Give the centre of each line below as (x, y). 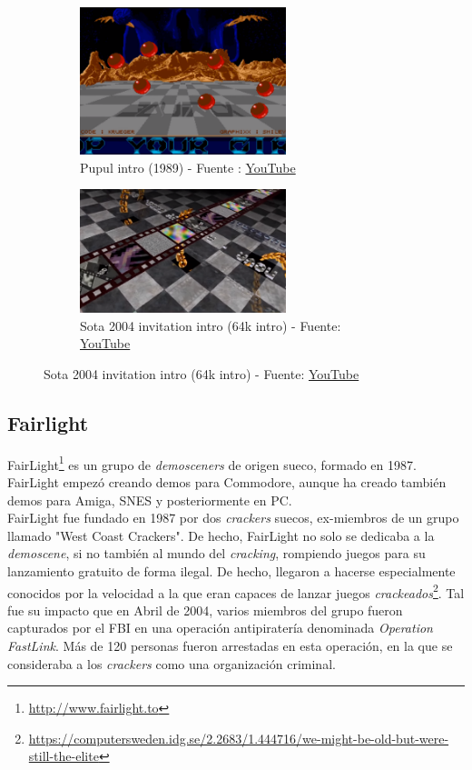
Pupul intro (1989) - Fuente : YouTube (188, 167)
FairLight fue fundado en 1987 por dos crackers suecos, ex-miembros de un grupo (233, 518)
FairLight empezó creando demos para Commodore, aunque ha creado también (227, 482)
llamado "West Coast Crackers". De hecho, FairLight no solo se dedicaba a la (221, 535)
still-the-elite (64, 756)
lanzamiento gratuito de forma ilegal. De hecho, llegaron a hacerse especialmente (231, 571)
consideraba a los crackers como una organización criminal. (172, 663)
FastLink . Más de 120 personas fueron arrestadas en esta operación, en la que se (230, 646)
